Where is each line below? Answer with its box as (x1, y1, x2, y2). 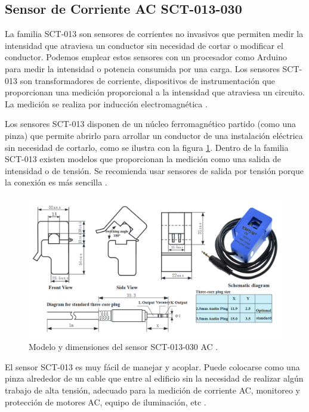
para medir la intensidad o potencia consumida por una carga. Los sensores (5, 62, 280, 75)
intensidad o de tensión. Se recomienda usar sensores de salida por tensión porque (5, 164, 304, 176)
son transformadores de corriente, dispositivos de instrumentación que (20, 74, 276, 86)
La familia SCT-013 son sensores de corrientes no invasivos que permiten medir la (5, 27, 304, 40)
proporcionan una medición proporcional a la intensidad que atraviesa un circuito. (5, 86, 305, 98)
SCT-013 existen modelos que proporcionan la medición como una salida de (5, 153, 282, 165)
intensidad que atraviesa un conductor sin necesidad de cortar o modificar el (5, 39, 283, 51)
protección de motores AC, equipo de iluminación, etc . (5, 395, 206, 408)
